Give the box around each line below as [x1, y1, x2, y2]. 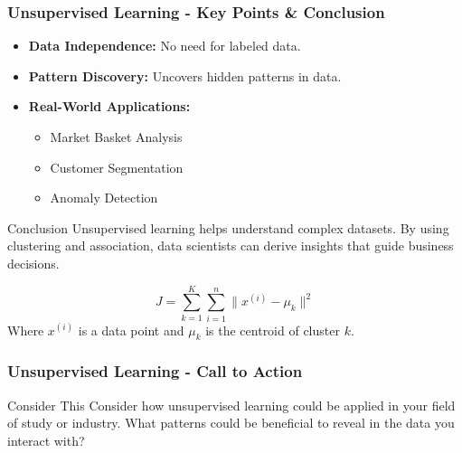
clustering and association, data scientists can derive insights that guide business [7, 236, 454, 255]
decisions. [7, 253, 60, 272]
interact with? [7, 430, 85, 449]
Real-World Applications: [28, 97, 191, 116]
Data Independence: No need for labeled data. [28, 36, 301, 55]
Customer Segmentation [50, 157, 184, 176]
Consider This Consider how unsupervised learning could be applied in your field [7, 395, 456, 414]
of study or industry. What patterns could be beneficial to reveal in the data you [7, 413, 455, 432]
